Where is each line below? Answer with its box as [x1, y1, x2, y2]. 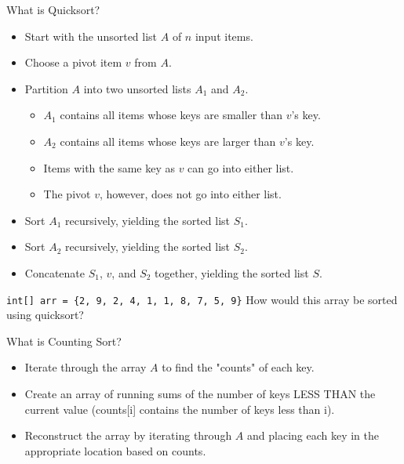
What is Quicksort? [6, 2, 100, 17]
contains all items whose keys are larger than [60, 132, 276, 149]
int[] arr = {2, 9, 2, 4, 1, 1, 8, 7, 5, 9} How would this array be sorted [6, 291, 398, 307]
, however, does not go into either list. [99, 186, 282, 202]
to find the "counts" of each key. [162, 359, 315, 375]
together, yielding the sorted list [155, 264, 309, 281]
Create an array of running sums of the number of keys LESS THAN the [24, 385, 376, 401]
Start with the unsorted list [24, 27, 158, 44]
